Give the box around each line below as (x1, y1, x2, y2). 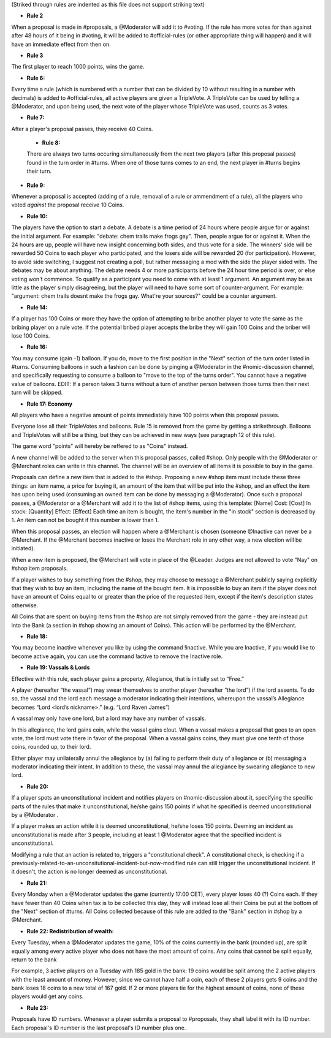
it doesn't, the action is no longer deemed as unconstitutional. (11, 868, 168, 876)
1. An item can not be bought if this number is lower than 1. (11, 517, 159, 524)
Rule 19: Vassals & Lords (26, 664, 90, 671)
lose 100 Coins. (11, 331, 50, 339)
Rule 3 (26, 51, 44, 59)
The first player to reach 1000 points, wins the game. (11, 63, 145, 70)
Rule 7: (26, 114, 45, 121)
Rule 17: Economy (26, 400, 73, 407)
